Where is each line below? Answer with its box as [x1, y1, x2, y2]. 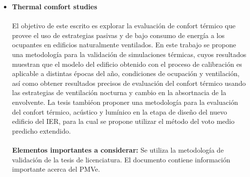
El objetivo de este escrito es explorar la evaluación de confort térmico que [12, 20, 236, 31]
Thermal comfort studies [12, 1, 97, 11]
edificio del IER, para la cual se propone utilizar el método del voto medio [12, 116, 235, 126]
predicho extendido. [12, 125, 71, 136]
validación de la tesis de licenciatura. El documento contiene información [12, 154, 230, 164]
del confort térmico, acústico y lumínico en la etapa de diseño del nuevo [12, 106, 227, 117]
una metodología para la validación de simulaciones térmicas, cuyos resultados [12, 49, 247, 59]
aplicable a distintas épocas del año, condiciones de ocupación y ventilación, [12, 68, 240, 79]
